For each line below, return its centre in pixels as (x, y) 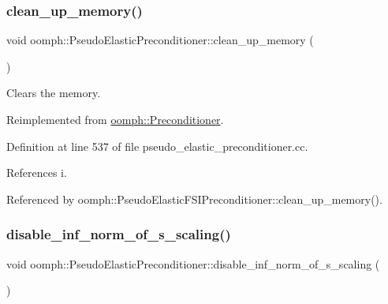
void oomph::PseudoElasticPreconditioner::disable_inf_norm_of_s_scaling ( (193, 263)
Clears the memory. (54, 93)
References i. (37, 173)
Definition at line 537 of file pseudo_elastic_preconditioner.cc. (157, 146)
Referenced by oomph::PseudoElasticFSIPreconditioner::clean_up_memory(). (194, 199)
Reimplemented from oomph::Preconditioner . (115, 119)
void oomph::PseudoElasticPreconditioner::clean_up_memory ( (160, 40)
